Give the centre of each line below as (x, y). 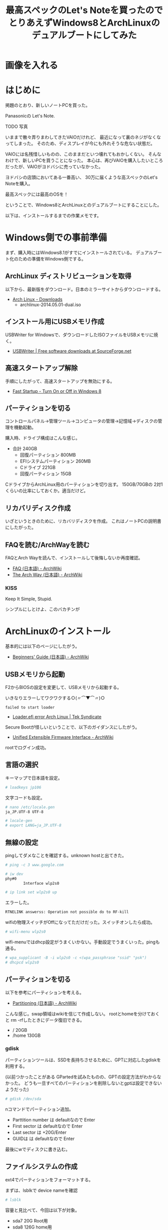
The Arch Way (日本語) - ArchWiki (47, 575)
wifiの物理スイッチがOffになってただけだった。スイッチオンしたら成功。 (80, 922)
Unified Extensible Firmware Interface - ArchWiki (63, 737)
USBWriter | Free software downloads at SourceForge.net (72, 351)
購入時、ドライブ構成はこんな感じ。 (43, 438)
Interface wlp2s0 (41, 883)
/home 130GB (27, 1035)
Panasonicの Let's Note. (30, 116)
